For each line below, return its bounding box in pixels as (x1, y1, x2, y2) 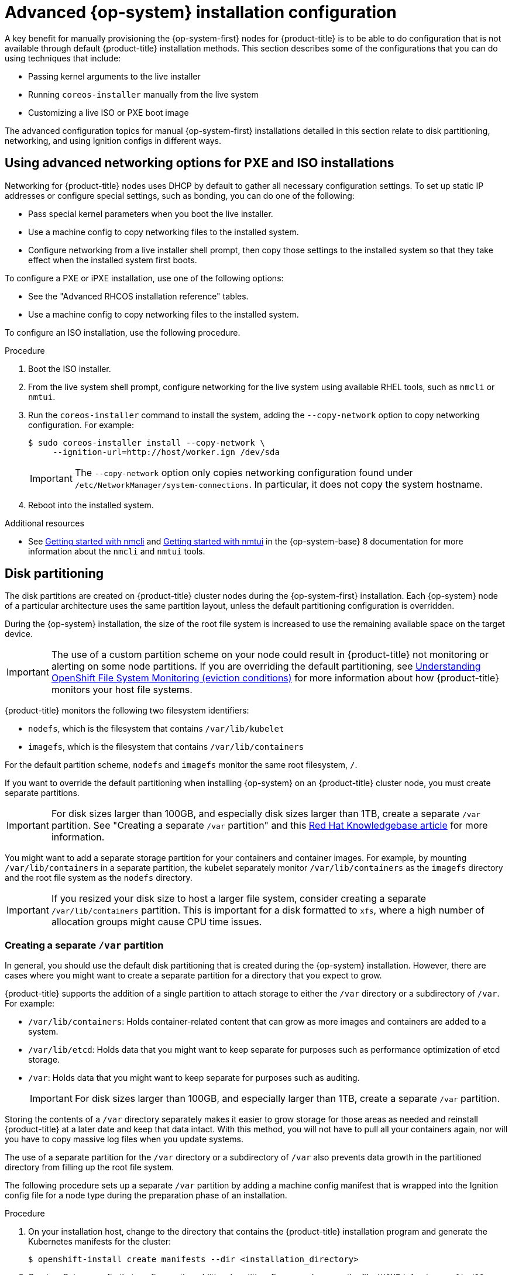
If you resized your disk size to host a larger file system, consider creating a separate (51, 892, 427, 905)
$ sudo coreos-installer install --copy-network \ (28, 437, 265, 447)
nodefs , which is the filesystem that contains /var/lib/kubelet (28, 723, 284, 734)
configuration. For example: (28, 419, 134, 430)
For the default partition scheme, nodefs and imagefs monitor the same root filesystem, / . (5, 760, 358, 770)
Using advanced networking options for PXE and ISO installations (5, 156, 394, 171)
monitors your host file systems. (51, 684, 193, 696)
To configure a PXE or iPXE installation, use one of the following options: (5, 273, 284, 283)
